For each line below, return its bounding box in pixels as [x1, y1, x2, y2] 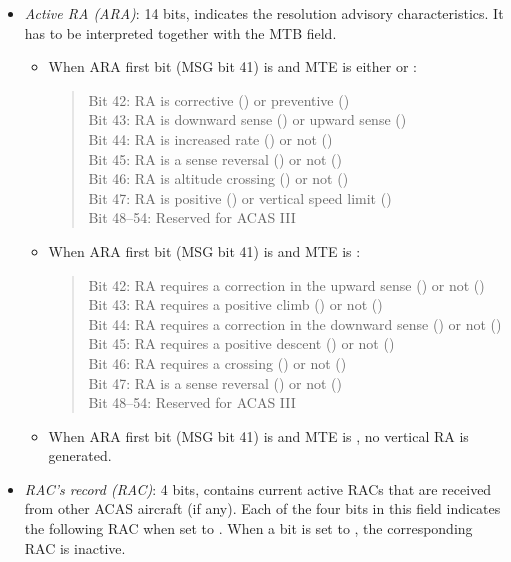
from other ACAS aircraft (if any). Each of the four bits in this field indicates [24, 498, 501, 519]
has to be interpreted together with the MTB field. [24, 22, 337, 43]
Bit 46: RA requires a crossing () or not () [88, 352, 347, 373]
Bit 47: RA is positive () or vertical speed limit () [88, 187, 392, 208]
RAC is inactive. [24, 537, 126, 558]
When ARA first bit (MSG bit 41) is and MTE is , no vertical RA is [48, 425, 469, 446]
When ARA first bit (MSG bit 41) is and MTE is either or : [48, 56, 417, 77]
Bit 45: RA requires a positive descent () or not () [88, 333, 395, 354]
